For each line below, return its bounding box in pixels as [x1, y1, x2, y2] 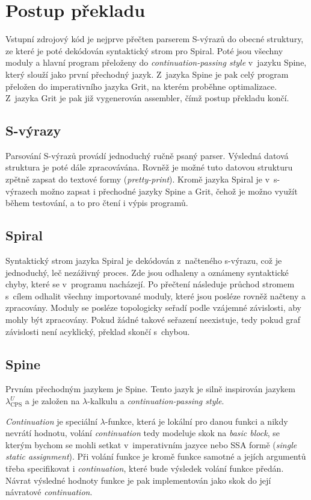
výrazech [5, 184, 38, 197]
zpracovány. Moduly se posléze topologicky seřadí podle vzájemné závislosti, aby [5, 301, 302, 314]
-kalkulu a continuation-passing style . [87, 395, 224, 407]
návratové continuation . [5, 486, 93, 498]
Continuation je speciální [5, 414, 97, 427]
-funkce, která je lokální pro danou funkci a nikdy [105, 414, 288, 427]
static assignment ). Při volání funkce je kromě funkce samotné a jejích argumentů [5, 450, 306, 463]
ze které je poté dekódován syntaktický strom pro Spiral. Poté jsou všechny [5, 44, 283, 57]
